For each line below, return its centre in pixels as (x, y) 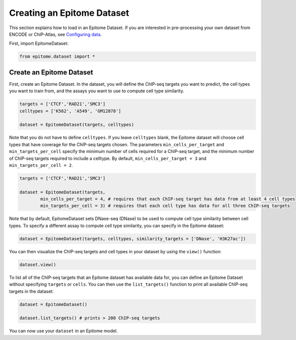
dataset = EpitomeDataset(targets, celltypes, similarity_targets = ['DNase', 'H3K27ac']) (133, 239)
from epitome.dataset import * (57, 57)
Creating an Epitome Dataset (69, 13)
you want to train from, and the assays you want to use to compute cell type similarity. (97, 91)
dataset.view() (38, 264)
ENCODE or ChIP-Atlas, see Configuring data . (55, 34)
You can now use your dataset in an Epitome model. (63, 331)
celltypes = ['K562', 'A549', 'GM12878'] (70, 111)
